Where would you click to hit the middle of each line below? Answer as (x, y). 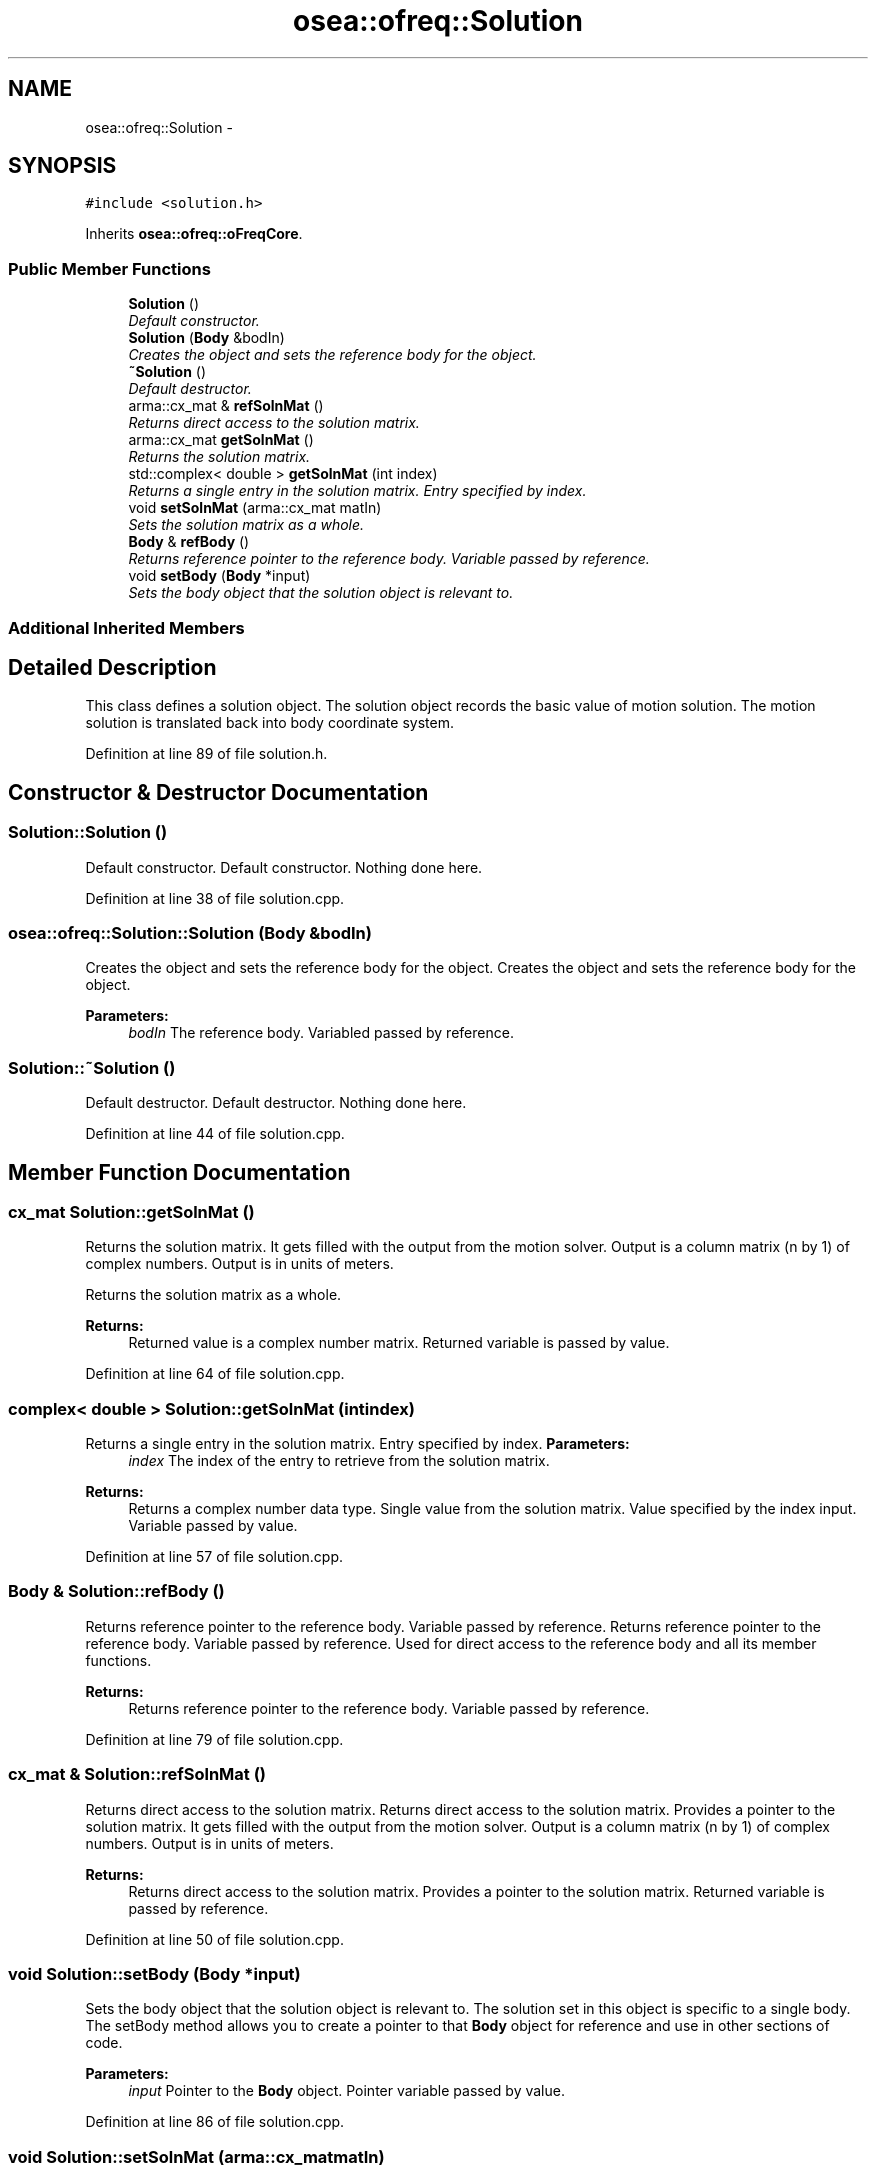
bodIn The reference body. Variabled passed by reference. (321, 1033)
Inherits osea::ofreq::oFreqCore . (194, 234)
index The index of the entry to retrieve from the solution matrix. (339, 1461)
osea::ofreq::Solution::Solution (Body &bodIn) (190, 933)
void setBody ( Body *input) (219, 576)
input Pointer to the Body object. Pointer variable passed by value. (346, 2091)
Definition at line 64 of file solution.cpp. (215, 1374)
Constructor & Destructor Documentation (218, 792)
